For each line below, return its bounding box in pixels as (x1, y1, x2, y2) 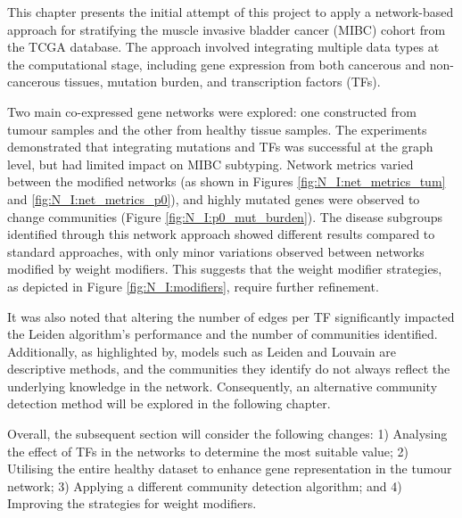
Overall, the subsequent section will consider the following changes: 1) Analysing (7, 424, 448, 443)
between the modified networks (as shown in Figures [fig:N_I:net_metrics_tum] (7, 172, 446, 191)
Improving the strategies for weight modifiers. (7, 494, 257, 513)
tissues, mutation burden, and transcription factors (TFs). (63, 72, 381, 91)
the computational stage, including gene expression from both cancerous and (7, 54, 426, 73)
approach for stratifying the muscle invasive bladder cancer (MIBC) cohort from (7, 20, 446, 38)
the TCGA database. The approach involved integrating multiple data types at (7, 37, 440, 56)
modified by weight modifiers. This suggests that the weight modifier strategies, (7, 259, 442, 278)
